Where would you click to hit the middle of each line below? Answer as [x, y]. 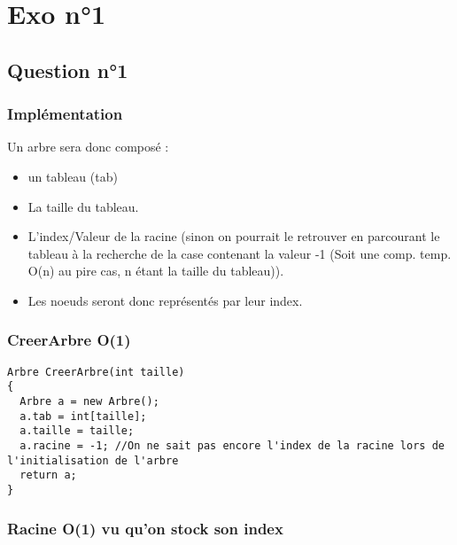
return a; [48, 475]
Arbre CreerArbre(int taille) [96, 372]
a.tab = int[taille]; [83, 416]
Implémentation [65, 114]
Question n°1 [68, 70]
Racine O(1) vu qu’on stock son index [145, 528]
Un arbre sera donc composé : [88, 147]
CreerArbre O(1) [69, 340]
